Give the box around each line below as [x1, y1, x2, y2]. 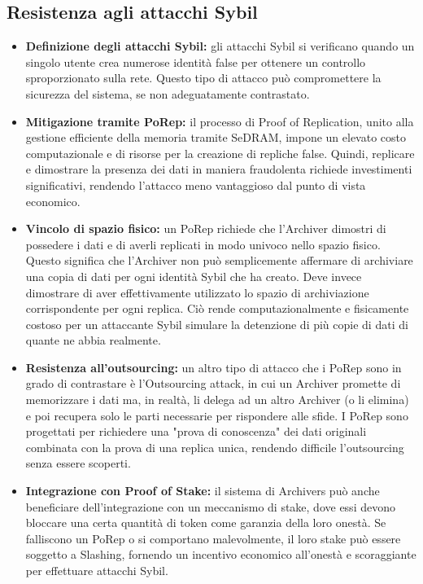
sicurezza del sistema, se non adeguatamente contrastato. [25, 85, 310, 102]
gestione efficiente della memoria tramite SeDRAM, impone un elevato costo [25, 129, 407, 146]
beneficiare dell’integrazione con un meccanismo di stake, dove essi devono [25, 498, 395, 515]
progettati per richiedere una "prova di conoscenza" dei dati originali [25, 423, 367, 440]
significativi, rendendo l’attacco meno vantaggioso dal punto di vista [25, 176, 366, 193]
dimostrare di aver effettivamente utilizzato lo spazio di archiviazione [25, 283, 369, 301]
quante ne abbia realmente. [25, 332, 161, 349]
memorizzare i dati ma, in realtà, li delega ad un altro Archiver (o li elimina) [25, 391, 409, 408]
